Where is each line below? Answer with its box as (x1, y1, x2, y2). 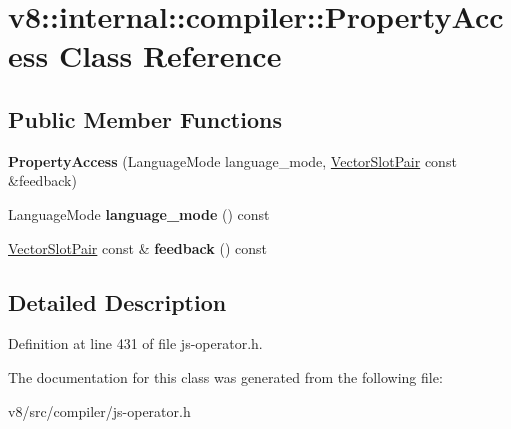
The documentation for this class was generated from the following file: (8, 366, 443, 387)
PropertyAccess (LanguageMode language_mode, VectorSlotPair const (8, 150, 457, 171)
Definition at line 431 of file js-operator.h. (8, 333, 263, 354)
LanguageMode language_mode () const (8, 203, 270, 224)
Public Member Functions (8, 103, 282, 134)
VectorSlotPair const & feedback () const (8, 237, 267, 258)
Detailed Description (8, 286, 227, 317)
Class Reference (58, 35, 282, 76)
